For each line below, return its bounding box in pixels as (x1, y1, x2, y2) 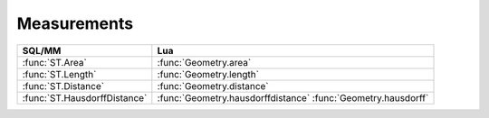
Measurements (16, 14, 134, 33)
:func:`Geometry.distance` (157, 79, 269, 92)
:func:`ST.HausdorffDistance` (22, 91, 148, 104)
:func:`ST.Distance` (22, 79, 104, 92)
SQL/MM (22, 44, 62, 57)
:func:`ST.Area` (22, 56, 88, 68)
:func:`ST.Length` (22, 68, 97, 80)
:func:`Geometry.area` (157, 56, 252, 68)
